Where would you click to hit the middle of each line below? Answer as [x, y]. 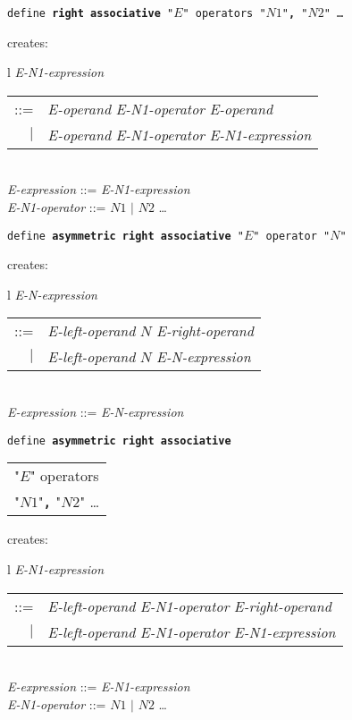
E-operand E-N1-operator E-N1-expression [180, 134]
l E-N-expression [52, 294]
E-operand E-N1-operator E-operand [160, 108]
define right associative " [91, 13]
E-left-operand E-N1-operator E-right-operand [189, 606]
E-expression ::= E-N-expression [96, 412]
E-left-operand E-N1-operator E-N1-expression [192, 631]
